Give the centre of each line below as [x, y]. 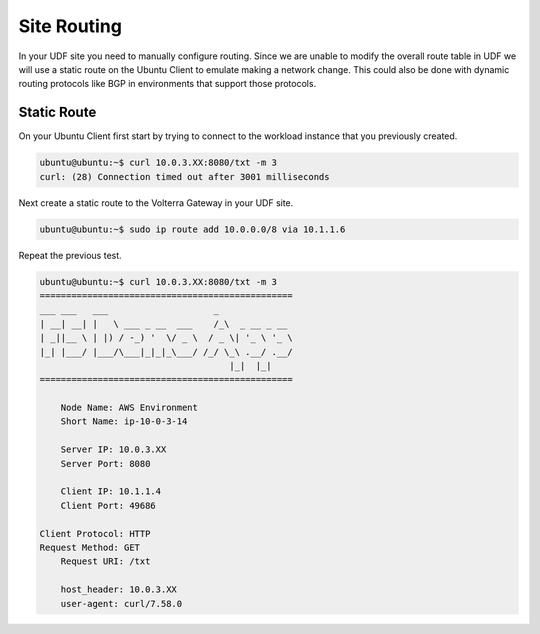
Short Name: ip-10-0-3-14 [124, 421]
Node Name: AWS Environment [129, 408]
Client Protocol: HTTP [95, 533]
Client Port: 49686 [108, 505]
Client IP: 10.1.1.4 [111, 491]
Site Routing [70, 26]
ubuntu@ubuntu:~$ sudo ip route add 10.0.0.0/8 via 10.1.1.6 [192, 229]
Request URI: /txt [105, 561]
